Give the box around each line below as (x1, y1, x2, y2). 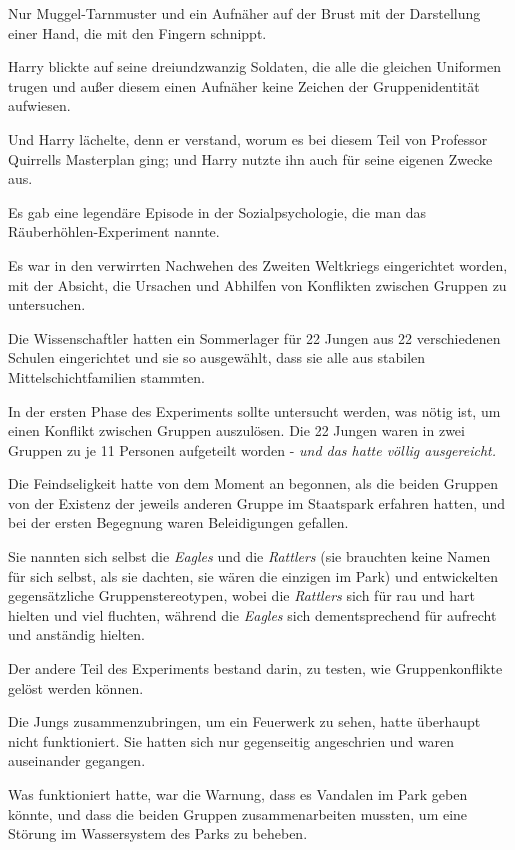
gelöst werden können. (8, 677, 144, 698)
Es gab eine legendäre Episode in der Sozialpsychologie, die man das (8, 201, 427, 222)
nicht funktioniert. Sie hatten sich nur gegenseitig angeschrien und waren (8, 730, 455, 751)
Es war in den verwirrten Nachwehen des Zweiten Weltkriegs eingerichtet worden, (8, 254, 508, 275)
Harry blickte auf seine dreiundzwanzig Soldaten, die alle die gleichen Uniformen (8, 56, 501, 77)
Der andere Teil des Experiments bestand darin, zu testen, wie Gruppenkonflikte (8, 658, 503, 679)
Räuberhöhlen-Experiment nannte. (8, 221, 220, 242)
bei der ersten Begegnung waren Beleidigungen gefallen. (8, 512, 349, 533)
